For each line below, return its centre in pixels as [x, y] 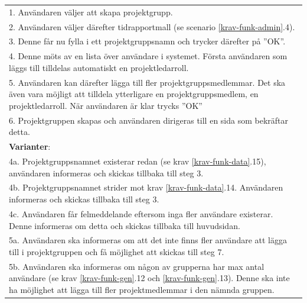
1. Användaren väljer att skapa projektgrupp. [91, 12]
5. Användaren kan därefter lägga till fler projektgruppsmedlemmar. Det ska [147, 82]
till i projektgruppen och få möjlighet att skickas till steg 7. [117, 251]
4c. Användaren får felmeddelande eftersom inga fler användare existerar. [141, 213]
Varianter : [30, 146]
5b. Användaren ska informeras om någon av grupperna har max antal [137, 266]
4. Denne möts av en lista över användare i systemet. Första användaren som [148, 56]
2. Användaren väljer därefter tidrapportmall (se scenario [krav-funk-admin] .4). [152, 26]
